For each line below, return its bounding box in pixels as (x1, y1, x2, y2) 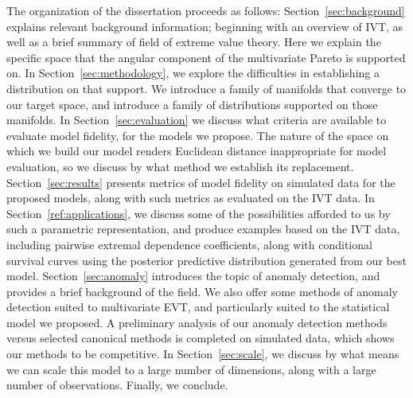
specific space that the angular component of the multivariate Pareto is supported (6, 49, 406, 65)
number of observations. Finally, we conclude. (6, 377, 228, 393)
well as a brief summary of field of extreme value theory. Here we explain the (6, 33, 381, 50)
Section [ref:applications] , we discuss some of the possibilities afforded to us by (6, 205, 391, 221)
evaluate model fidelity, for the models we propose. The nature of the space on (6, 127, 389, 143)
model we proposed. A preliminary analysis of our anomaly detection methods (6, 314, 388, 330)
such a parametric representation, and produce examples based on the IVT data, (6, 220, 400, 237)
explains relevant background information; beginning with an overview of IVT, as (6, 18, 403, 34)
